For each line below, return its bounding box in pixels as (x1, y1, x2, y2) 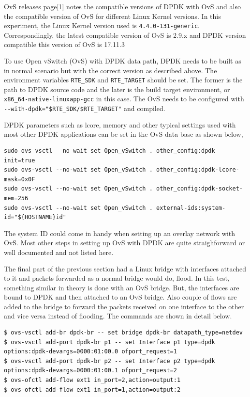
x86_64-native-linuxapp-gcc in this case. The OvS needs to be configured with (4, 94, 244, 104)
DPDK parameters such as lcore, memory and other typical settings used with (4, 119, 236, 129)
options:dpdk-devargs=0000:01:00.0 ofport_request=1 (4, 348, 177, 355)
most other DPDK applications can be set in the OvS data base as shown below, (4, 129, 243, 139)
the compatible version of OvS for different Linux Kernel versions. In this (4, 11, 221, 21)
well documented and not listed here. (4, 247, 114, 257)
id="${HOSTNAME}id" (4, 214, 66, 221)
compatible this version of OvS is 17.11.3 (4, 39, 125, 49)
